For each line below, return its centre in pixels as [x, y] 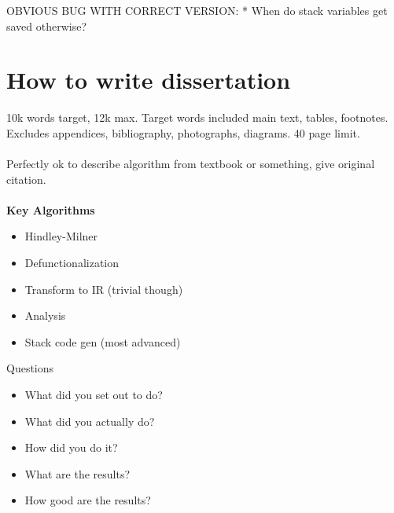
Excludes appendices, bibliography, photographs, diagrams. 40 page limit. [183, 132]
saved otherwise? [47, 26]
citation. [26, 179]
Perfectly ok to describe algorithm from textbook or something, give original [191, 164]
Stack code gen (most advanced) [103, 341]
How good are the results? [88, 500]
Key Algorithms [51, 209]
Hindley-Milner [61, 236]
